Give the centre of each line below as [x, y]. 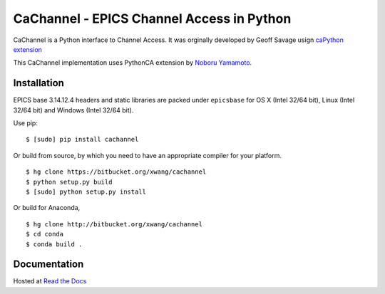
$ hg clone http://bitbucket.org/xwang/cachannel [114, 224]
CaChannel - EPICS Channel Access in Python [152, 19]
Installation [38, 83]
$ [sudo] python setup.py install [86, 191]
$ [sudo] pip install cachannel [82, 140]
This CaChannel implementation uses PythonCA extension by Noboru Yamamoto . [133, 63]
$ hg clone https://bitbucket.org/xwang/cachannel [116, 172]
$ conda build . [54, 244]
